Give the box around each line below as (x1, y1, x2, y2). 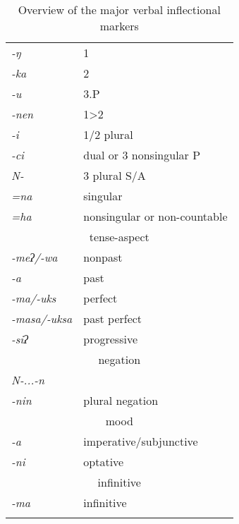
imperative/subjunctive (83, 433, 198, 449)
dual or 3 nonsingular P (83, 147, 201, 163)
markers (99, 18, 139, 34)
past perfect (83, 310, 142, 327)
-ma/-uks (11, 290, 56, 306)
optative (83, 453, 124, 470)
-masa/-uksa (11, 310, 73, 327)
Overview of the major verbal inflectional (18, 1, 221, 18)
